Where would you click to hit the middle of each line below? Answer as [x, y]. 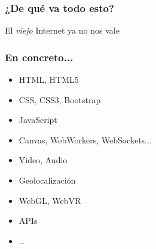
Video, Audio [43, 160]
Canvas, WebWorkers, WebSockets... [85, 139]
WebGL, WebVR [50, 200]
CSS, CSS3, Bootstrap [60, 99]
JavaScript [38, 120]
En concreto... [39, 57]
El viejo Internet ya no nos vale [62, 30]
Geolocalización [47, 180]
